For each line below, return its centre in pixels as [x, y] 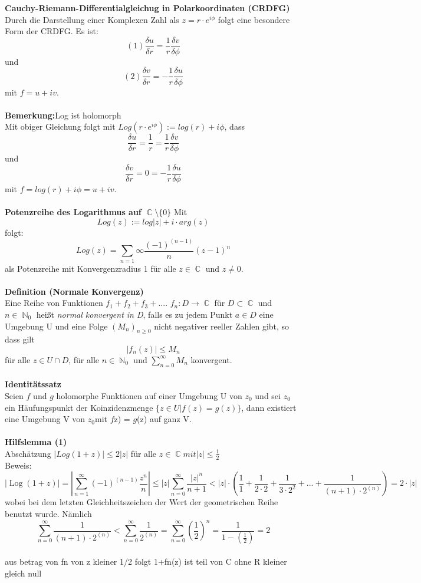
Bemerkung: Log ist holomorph [63, 115]
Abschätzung [28, 453]
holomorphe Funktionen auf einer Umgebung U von [149, 395]
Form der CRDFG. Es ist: [52, 31]
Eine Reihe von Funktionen [54, 303]
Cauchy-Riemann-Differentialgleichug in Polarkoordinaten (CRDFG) [147, 8]
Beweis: [18, 465]
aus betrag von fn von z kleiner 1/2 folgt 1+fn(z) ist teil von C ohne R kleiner [146, 561]
